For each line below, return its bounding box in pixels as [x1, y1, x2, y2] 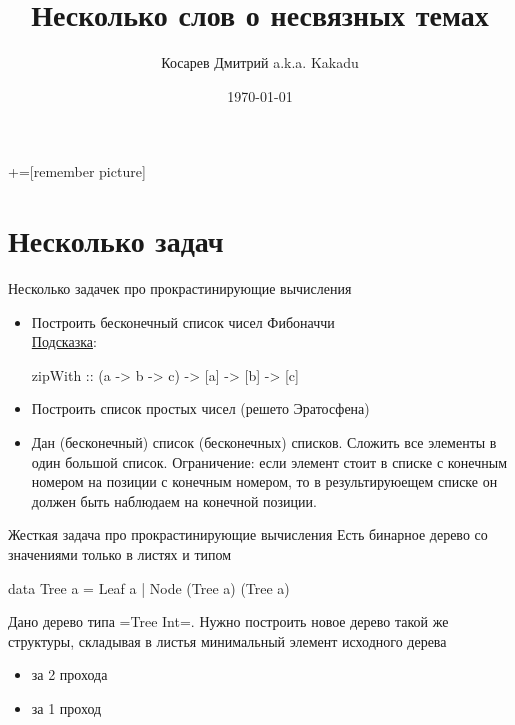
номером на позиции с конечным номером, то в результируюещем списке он [31, 471, 498, 492]
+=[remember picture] [8, 161, 146, 182]
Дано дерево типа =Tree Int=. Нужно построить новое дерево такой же [8, 611, 449, 632]
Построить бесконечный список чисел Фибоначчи [31, 311, 335, 332]
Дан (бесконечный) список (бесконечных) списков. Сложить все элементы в [31, 432, 497, 452]
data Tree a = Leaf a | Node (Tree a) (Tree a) [8, 577, 290, 598]
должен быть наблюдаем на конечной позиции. [31, 490, 317, 511]
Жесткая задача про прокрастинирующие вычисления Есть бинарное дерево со [8, 524, 488, 545]
